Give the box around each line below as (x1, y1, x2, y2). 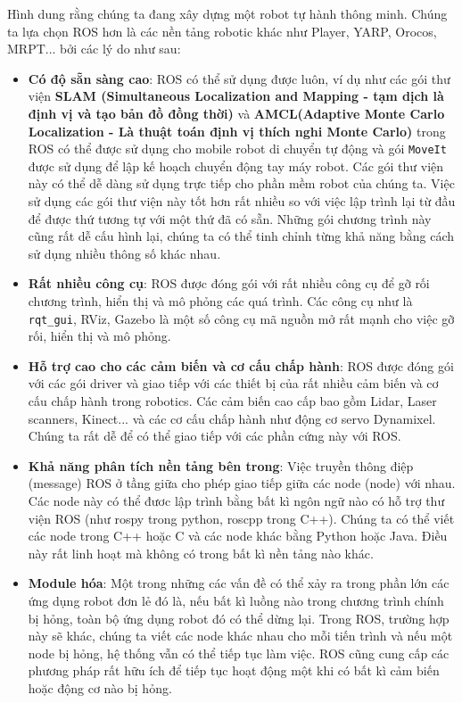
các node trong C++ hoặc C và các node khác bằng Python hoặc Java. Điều (28, 526, 448, 545)
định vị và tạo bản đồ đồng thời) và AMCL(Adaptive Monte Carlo (28, 103, 445, 122)
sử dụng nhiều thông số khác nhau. (28, 244, 221, 262)
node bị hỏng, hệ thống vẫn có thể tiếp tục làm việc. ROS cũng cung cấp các (28, 643, 450, 662)
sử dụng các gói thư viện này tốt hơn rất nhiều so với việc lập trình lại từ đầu (28, 192, 456, 210)
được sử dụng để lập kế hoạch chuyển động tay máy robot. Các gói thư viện (28, 156, 444, 175)
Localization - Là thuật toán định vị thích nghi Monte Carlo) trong (28, 121, 446, 140)
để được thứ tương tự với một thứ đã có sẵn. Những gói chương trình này (28, 209, 432, 227)
